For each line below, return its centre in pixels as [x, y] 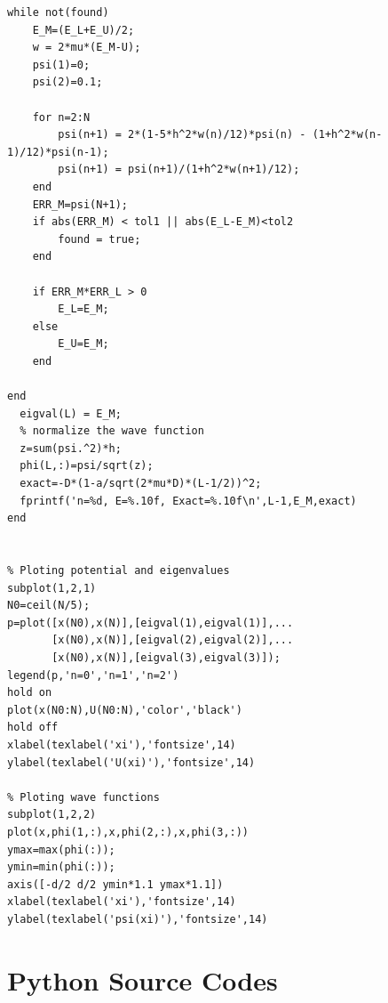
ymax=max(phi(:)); [61, 849]
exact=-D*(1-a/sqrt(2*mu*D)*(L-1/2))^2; [141, 484]
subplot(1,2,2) [52, 815]
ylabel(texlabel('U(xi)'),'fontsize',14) [131, 762]
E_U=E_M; [83, 344]
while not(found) [58, 12]
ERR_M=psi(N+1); [80, 204]
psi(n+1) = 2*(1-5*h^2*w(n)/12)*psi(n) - [182, 135]
